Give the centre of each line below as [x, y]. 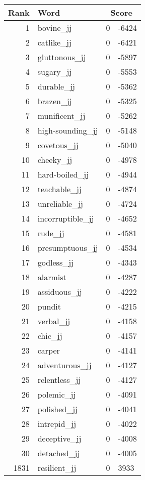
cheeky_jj [55, 160]
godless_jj [55, 262]
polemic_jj [57, 394]
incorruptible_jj [66, 218]
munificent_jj [61, 116]
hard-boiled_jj [63, 174]
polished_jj [57, 409]
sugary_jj [55, 72]
